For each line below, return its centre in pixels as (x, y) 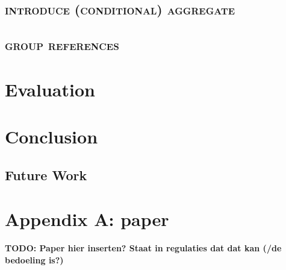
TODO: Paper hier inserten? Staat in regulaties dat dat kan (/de (143, 248)
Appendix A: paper (87, 219)
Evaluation (50, 89)
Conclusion (51, 137)
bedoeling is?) (34, 259)
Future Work (46, 174)
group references (62, 45)
